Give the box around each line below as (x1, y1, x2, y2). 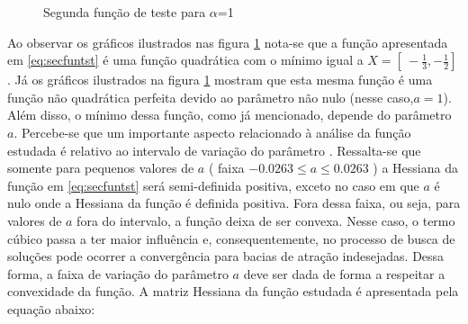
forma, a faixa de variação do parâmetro (7, 264, 229, 283)
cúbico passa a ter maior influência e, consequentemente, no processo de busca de (7, 229, 455, 247)
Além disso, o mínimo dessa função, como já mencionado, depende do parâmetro (7, 105, 452, 124)
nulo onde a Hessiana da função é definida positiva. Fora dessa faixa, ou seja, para (7, 193, 461, 212)
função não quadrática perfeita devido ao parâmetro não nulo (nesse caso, (7, 87, 414, 106)
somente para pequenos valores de (7, 158, 194, 177)
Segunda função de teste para (43, 3, 206, 21)
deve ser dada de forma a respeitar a (243, 264, 445, 283)
